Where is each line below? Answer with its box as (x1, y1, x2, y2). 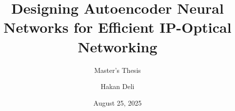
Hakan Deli (100, 81, 135, 91)
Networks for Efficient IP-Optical (3, 17, 232, 37)
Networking (78, 36, 157, 56)
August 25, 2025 (93, 97, 142, 108)
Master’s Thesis (94, 65, 141, 75)
